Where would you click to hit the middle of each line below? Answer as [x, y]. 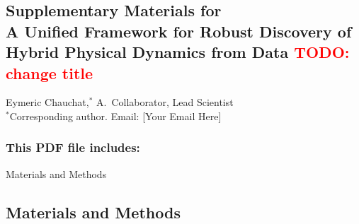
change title [50, 72]
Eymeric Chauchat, [47, 102]
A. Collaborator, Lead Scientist [165, 102]
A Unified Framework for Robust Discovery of [179, 31]
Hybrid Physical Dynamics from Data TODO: [178, 52]
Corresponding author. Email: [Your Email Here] [115, 116]
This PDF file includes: [73, 147]
